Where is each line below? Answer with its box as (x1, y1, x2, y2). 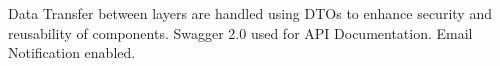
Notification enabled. (8, 42, 136, 63)
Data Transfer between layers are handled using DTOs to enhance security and (8, 3, 492, 23)
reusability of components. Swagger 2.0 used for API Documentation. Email (8, 22, 473, 43)
